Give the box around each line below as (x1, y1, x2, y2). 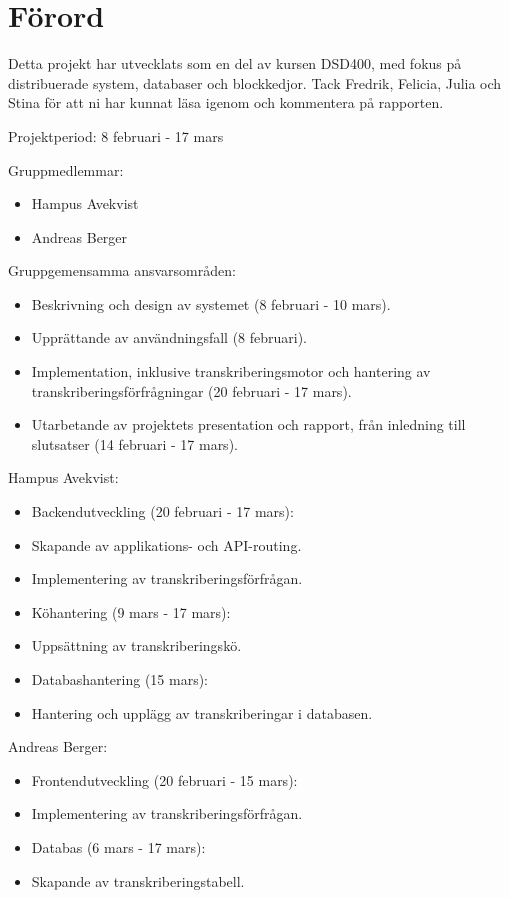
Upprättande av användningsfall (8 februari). (31, 327, 308, 348)
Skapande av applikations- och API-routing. (31, 534, 302, 555)
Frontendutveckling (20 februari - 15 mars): (31, 769, 298, 790)
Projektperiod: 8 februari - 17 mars (8, 125, 224, 146)
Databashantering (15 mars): (31, 669, 209, 689)
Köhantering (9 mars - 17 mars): (31, 601, 231, 622)
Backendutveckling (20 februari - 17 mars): (31, 501, 294, 522)
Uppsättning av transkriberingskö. (31, 635, 242, 656)
